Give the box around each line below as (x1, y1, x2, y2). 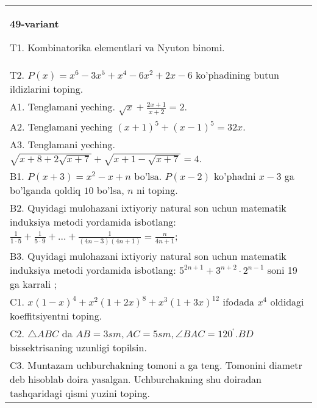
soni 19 (267, 263, 297, 277)
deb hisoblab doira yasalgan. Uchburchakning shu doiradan (10, 372, 262, 387)
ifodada (223, 295, 255, 309)
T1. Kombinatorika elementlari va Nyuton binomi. (10, 40, 225, 54)
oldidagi (270, 295, 304, 309)
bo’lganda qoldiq (10, 183, 81, 198)
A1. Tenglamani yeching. (10, 99, 115, 113)
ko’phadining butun (195, 68, 279, 82)
